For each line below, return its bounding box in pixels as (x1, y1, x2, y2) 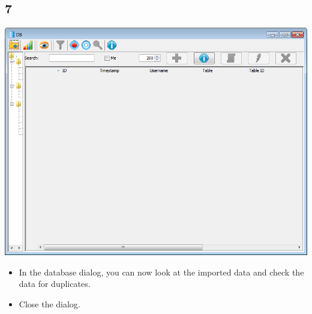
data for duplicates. (19, 277, 91, 290)
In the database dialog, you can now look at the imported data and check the (19, 265, 304, 278)
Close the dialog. (19, 297, 80, 310)
